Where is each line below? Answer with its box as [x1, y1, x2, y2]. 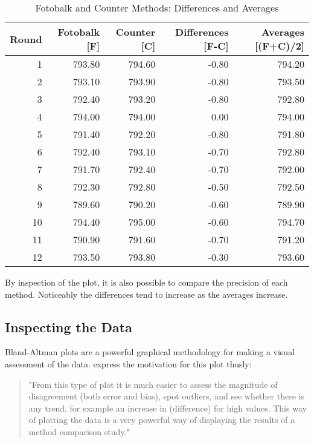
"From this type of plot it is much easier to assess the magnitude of [28, 378, 278, 390]
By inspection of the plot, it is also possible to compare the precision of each [5, 276, 288, 288]
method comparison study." [28, 425, 130, 438]
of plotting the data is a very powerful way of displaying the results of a [28, 413, 295, 426]
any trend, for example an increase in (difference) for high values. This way [28, 401, 307, 414]
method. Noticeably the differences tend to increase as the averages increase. [5, 287, 288, 300]
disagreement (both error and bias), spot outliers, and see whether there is [28, 390, 304, 402]
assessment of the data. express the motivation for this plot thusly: [5, 357, 252, 370]
